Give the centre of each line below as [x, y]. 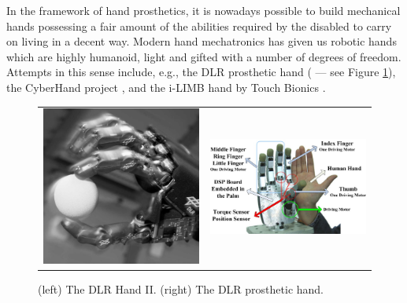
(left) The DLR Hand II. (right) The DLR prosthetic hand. [181, 289]
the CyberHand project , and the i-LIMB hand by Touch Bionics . [166, 87]
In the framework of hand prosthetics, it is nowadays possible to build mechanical [203, 10]
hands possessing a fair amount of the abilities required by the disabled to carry [199, 26]
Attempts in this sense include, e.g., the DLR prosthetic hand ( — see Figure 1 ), [201, 72]
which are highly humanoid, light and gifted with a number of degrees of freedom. [204, 56]
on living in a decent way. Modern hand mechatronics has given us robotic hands [202, 41]
